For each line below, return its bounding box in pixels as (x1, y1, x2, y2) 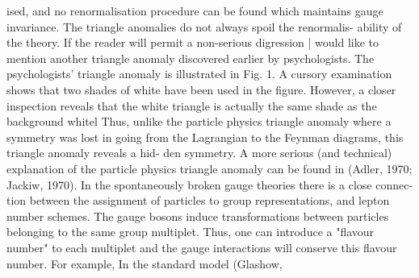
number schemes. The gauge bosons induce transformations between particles (6, 207, 389, 224)
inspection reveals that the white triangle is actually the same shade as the (6, 97, 377, 114)
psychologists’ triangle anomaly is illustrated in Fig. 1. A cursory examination (6, 65, 392, 82)
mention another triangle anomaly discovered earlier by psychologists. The (6, 49, 375, 66)
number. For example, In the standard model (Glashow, (6, 255, 283, 272)
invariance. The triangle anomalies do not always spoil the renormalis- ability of (6, 18, 402, 35)
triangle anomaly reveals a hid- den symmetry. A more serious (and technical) (6, 144, 392, 161)
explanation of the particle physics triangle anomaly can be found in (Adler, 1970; (6, 160, 413, 176)
